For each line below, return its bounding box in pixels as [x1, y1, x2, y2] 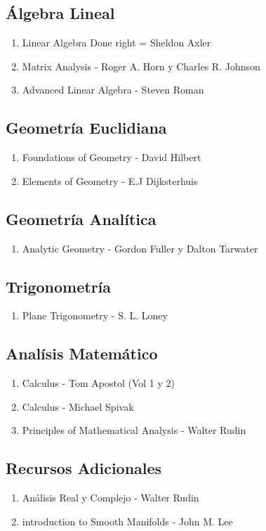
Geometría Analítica [6, 207, 157, 229]
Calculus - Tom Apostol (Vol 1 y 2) [22, 376, 175, 390]
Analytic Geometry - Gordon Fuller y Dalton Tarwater [22, 241, 258, 255]
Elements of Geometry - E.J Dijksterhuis [22, 173, 198, 188]
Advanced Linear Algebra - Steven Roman [22, 82, 204, 97]
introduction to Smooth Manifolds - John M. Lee [22, 513, 233, 528]
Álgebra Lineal [6, 2, 115, 24]
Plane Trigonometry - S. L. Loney [22, 308, 168, 323]
